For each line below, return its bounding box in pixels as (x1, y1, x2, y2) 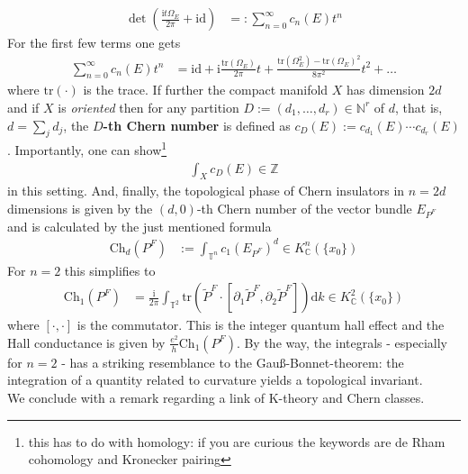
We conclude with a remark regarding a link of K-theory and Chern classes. (7, 388, 425, 407)
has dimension (346, 80, 425, 99)
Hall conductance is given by (7, 333, 166, 351)
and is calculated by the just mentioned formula (7, 216, 272, 235)
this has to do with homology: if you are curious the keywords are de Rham (28, 432, 445, 451)
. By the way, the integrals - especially (236, 333, 447, 351)
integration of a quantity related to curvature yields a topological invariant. (7, 370, 423, 389)
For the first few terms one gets (7, 33, 181, 52)
